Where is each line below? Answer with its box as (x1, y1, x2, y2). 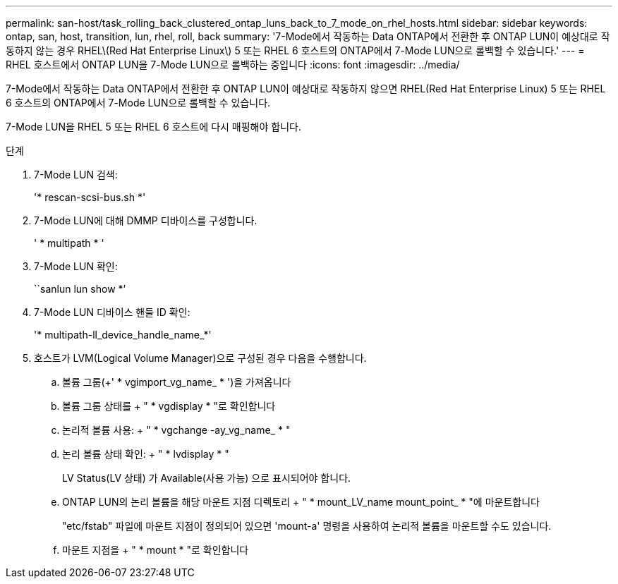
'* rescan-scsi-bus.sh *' (34, 191, 146, 203)
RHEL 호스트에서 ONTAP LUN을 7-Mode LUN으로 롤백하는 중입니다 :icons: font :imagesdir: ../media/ (6, 59, 460, 71)
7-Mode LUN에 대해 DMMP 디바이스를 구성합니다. (34, 214, 257, 226)
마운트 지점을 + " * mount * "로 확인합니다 (62, 544, 249, 556)
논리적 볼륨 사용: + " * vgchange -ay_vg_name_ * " (62, 424, 291, 436)
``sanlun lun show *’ (34, 283, 126, 295)
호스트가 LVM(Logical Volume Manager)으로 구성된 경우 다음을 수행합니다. (34, 352, 367, 364)
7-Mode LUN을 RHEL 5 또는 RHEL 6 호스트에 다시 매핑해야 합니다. (6, 121, 301, 133)
